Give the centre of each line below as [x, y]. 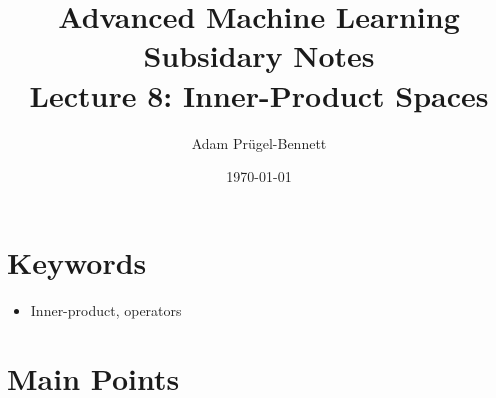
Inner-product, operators [106, 309]
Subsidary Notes [259, 55]
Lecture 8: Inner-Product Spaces [259, 94]
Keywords [77, 261]
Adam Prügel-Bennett [259, 142]
